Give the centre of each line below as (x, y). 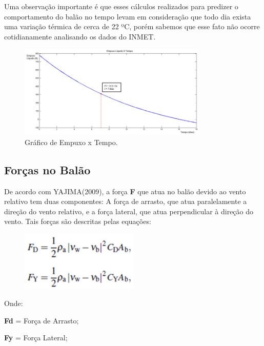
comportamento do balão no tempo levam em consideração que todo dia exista (128, 16)
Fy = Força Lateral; (36, 338)
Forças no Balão (47, 169)
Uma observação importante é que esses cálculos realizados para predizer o (121, 6)
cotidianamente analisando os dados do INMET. (80, 36)
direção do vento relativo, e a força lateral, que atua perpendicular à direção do (129, 211)
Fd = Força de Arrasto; (42, 320)
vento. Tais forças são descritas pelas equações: (78, 221)
